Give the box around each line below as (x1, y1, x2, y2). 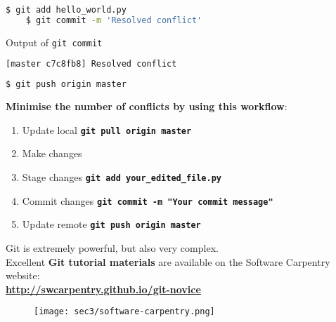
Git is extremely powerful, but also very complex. (6, 240, 219, 255)
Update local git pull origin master (22, 122, 192, 137)
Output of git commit (6, 34, 103, 49)
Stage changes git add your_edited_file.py (22, 170, 221, 184)
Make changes (22, 146, 82, 161)
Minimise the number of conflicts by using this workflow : (6, 99, 287, 114)
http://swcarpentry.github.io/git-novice (6, 281, 201, 296)
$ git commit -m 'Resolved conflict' (25, 15, 202, 25)
